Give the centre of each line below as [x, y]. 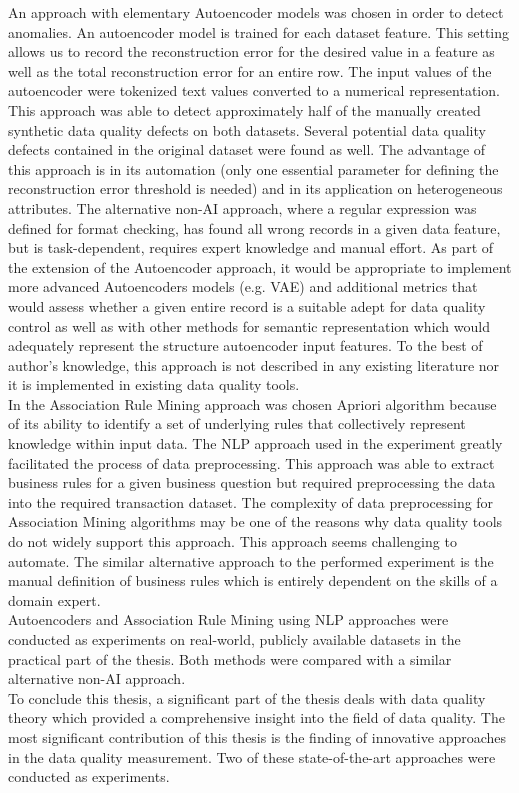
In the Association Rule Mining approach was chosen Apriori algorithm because [252, 403]
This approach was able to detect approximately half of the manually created [244, 109]
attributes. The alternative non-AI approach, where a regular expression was [242, 207]
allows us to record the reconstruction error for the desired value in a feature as [251, 51]
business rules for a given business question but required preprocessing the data [252, 482]
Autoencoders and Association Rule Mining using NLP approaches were [228, 619]
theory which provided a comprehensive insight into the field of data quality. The [256, 717]
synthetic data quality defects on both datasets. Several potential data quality [247, 129]
